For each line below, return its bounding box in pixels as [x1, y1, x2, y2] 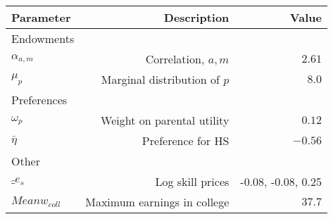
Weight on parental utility [101, 112, 230, 128]
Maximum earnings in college [85, 194, 230, 210]
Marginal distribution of [101, 71, 220, 87]
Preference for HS [142, 132, 230, 149]
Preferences [11, 92, 68, 108]
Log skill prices [155, 173, 230, 189]
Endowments [11, 30, 75, 46]
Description [163, 9, 230, 25]
